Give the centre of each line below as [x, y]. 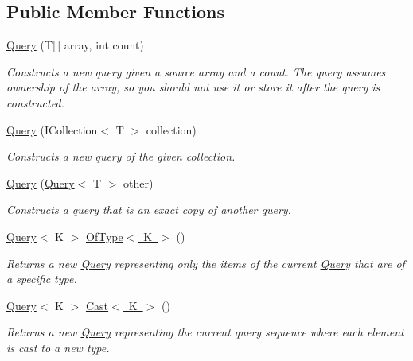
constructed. [35, 102]
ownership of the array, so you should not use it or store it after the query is [193, 87]
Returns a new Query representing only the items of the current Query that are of [206, 263]
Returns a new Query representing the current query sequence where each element [205, 332]
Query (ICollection [52, 129]
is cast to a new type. [58, 347]
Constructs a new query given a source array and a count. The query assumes [196, 71]
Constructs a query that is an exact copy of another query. [149, 210]
